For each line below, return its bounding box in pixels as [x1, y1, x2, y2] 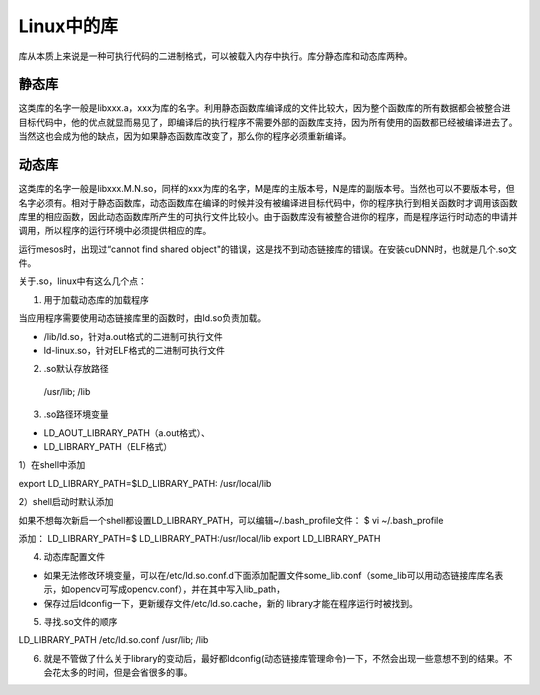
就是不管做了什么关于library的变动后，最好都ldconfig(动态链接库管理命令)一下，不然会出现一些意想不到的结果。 [43, 652, 504, 664]
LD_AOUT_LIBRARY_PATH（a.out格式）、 [43, 426, 210, 439]
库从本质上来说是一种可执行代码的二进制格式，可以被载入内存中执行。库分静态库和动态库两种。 [18, 50, 413, 62]
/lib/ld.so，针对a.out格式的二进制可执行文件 [43, 330, 224, 342]
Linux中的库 [18, 15, 119, 37]
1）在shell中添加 [18, 459, 86, 471]
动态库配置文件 [43, 551, 105, 563]
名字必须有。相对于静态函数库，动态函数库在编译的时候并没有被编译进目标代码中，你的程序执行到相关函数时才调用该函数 [18, 196, 518, 209]
